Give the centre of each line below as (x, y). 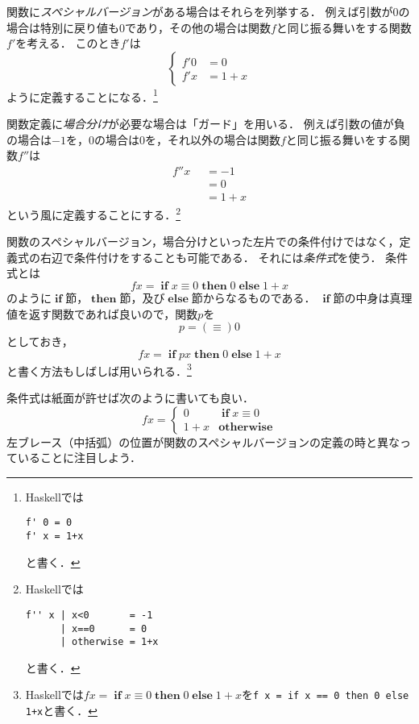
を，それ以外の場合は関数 (212, 139)
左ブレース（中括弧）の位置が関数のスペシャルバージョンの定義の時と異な (203, 441)
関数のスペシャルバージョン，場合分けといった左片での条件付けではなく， (203, 241)
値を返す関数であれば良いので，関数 (102, 313)
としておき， (40, 341)
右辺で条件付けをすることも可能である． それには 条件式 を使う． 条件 (224, 257)
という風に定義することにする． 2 (93, 213)
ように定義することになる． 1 (82, 95)
